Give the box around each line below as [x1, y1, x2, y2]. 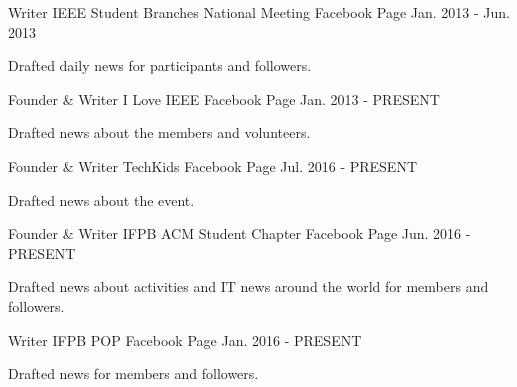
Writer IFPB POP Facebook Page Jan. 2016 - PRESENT [8, 329, 362, 350]
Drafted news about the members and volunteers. [8, 122, 311, 143]
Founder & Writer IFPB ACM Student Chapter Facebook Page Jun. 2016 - [8, 223, 471, 244]
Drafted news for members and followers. [8, 363, 259, 384]
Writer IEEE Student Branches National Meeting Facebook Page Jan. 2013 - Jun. [8, 2, 510, 22]
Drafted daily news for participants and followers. [8, 55, 312, 76]
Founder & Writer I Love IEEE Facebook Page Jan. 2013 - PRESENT [8, 88, 440, 109]
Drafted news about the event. [8, 189, 195, 210]
